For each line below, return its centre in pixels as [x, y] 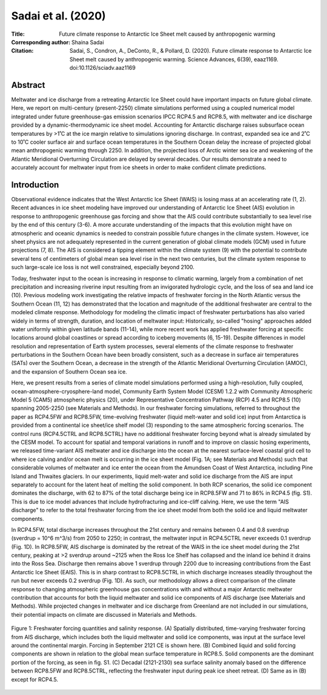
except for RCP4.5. [35, 679]
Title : [18, 34]
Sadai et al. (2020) [58, 16]
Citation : [22, 51]
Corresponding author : [41, 42]
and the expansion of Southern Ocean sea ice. [69, 371]
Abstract [28, 85]
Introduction [35, 185]
